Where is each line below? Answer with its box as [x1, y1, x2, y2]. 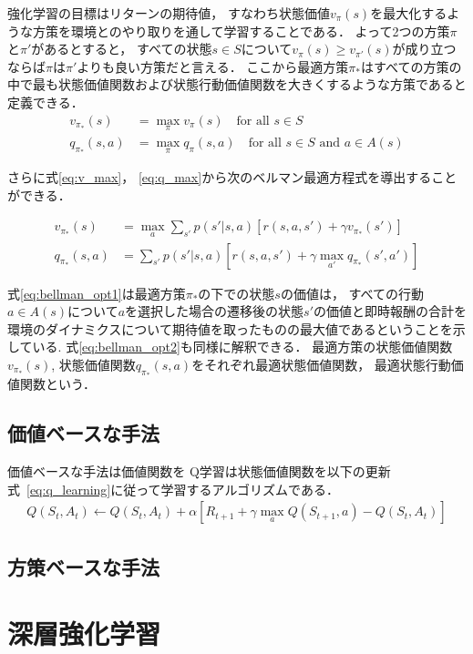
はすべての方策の [360, 56, 462, 76]
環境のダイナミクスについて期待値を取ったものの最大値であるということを [7, 319, 453, 338]
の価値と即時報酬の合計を [313, 301, 467, 321]
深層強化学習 [7, 615, 161, 652]
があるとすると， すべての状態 [31, 39, 212, 58]
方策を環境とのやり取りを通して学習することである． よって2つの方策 [32, 21, 450, 40]
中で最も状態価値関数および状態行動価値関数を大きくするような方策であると [7, 75, 467, 94]
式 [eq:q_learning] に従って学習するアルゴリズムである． [7, 479, 339, 498]
